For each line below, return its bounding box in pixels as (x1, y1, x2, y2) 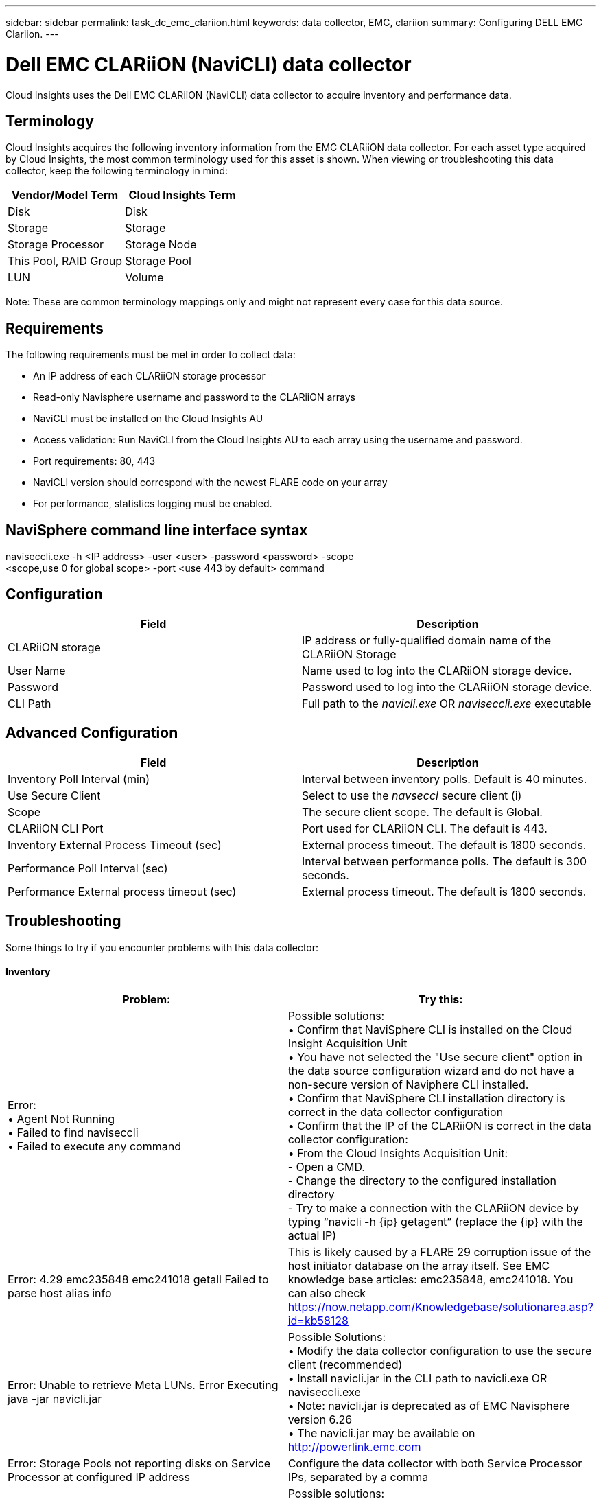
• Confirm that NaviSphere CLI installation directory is (287, 1091, 565, 1105)
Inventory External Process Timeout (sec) (8, 837, 222, 852)
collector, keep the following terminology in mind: (5, 165, 228, 177)
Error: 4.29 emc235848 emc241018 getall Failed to (8, 1272, 269, 1286)
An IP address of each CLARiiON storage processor (33, 370, 266, 382)
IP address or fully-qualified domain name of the (302, 633, 552, 647)
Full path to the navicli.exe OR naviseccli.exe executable (302, 696, 591, 710)
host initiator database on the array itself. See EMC (287, 1258, 550, 1273)
